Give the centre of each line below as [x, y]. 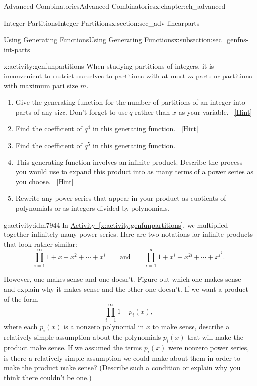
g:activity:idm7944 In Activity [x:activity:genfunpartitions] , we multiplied [116, 224]
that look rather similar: [41, 244]
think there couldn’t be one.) [48, 377]
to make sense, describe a [191, 327]
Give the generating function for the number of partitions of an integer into [130, 102]
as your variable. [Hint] [215, 112]
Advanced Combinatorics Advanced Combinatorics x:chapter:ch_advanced [115, 6]
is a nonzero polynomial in [104, 327]
